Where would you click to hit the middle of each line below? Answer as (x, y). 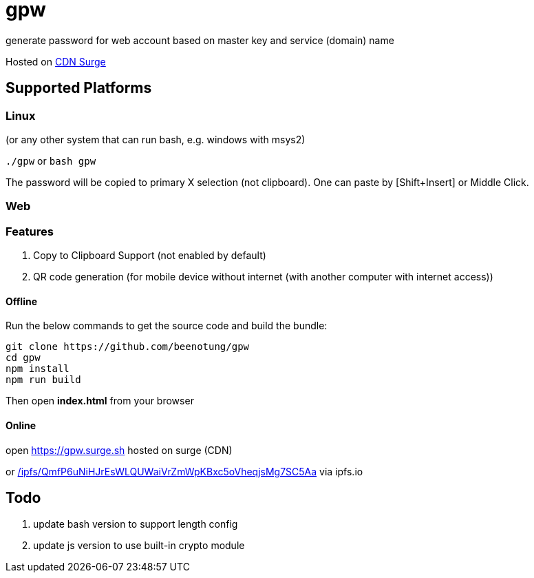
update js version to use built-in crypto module (139, 546)
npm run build (43, 380)
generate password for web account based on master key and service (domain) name (200, 40)
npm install (38, 369)
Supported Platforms (79, 88)
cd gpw (23, 358)
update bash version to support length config (136, 524)
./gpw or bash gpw (51, 161)
